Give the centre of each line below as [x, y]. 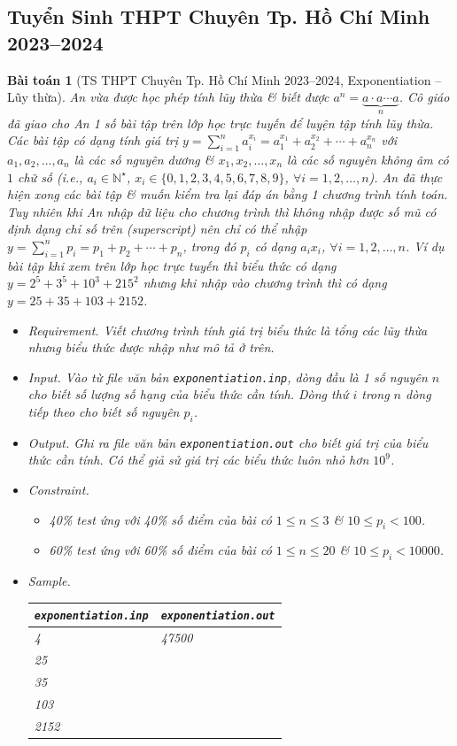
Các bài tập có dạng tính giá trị [93, 140]
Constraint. [58, 490]
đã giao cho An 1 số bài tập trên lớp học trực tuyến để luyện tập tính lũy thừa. [221, 123]
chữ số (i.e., [50, 177]
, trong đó [209, 246]
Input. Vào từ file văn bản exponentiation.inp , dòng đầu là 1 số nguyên [228, 377]
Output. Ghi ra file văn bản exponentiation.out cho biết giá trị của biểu [228, 442]
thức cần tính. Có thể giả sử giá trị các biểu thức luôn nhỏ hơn [198, 460]
